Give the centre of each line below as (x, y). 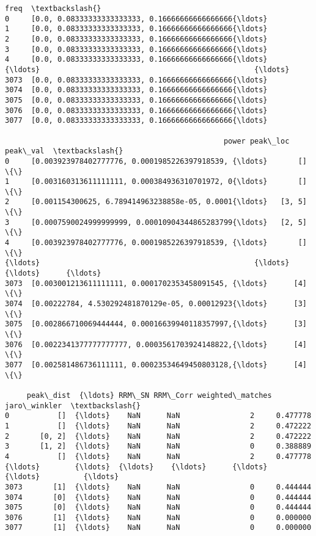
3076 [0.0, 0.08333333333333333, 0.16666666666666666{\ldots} (136, 110)
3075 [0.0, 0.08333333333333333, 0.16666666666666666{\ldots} (136, 100)
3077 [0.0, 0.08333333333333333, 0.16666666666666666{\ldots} (136, 121)
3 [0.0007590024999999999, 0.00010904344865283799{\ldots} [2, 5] (156, 222)
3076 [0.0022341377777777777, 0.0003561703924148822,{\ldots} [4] (156, 344)
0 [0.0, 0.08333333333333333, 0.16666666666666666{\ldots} (136, 19)
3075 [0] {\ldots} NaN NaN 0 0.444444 (158, 508)
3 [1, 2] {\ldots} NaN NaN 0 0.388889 (158, 446)
